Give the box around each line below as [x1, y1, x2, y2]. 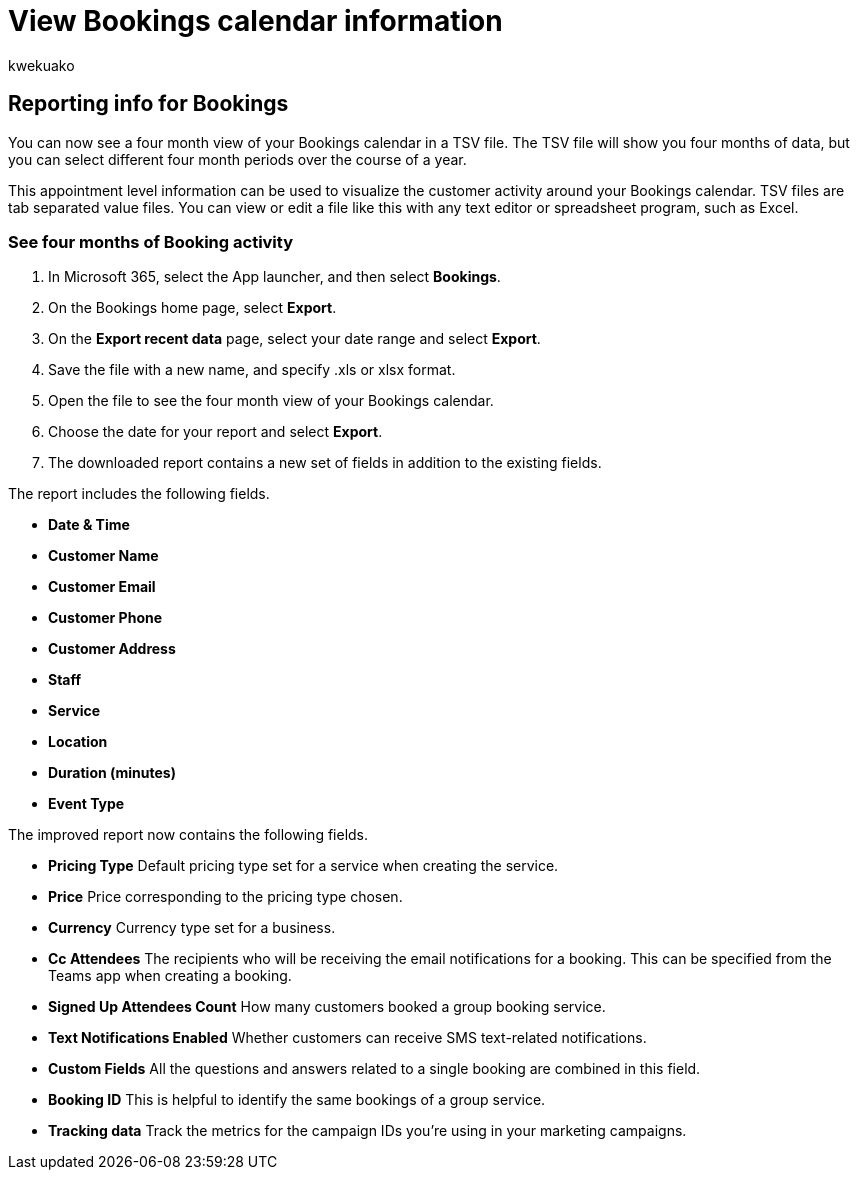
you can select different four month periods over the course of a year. [8, 150, 467, 168]
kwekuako [8, 56, 75, 74]
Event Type [48, 795, 125, 813]
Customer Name [48, 547, 159, 565]
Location [48, 733, 108, 751]
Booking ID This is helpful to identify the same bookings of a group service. [48, 1091, 546, 1109]
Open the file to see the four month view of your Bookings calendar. [48, 392, 494, 410]
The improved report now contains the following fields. [8, 826, 369, 844]
